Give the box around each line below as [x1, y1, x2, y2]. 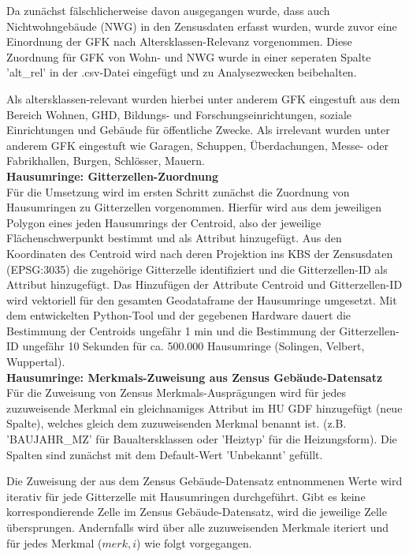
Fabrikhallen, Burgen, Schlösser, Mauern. [6, 152, 205, 169]
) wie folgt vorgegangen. [136, 534, 252, 551]
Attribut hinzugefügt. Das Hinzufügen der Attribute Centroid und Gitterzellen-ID [6, 276, 403, 293]
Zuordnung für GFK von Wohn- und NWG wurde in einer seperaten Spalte [6, 48, 371, 65]
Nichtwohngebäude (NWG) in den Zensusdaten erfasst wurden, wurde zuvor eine [6, 17, 397, 34]
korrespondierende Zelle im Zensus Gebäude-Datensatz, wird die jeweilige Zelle [6, 503, 387, 520]
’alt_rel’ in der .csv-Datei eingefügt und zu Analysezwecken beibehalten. [6, 64, 357, 80]
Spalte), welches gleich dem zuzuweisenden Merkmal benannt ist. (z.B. [6, 415, 347, 432]
